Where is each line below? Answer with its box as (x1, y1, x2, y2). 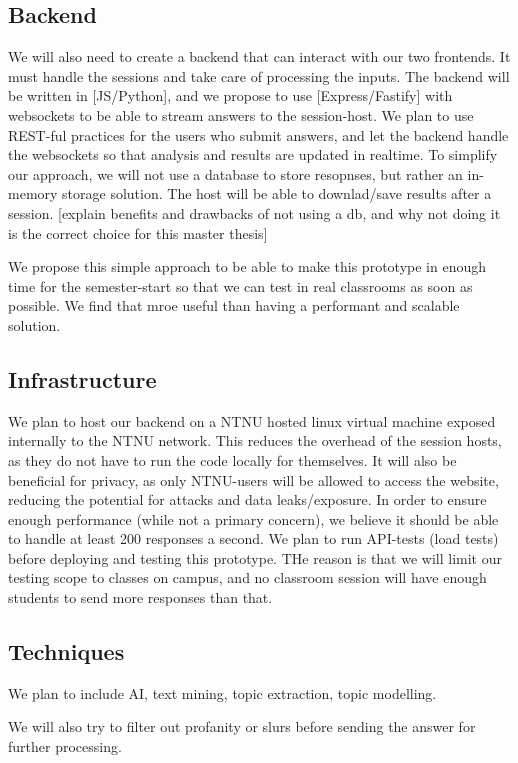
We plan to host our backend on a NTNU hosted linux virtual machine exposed (8, 410, 496, 431)
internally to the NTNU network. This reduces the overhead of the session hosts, (8, 430, 502, 451)
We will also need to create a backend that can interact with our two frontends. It (8, 46, 511, 67)
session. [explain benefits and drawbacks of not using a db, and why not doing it (8, 202, 501, 223)
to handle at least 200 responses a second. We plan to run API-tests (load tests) (8, 528, 499, 549)
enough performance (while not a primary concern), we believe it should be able (8, 508, 499, 529)
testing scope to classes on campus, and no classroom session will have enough (8, 567, 487, 588)
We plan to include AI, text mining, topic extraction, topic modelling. (8, 682, 437, 703)
